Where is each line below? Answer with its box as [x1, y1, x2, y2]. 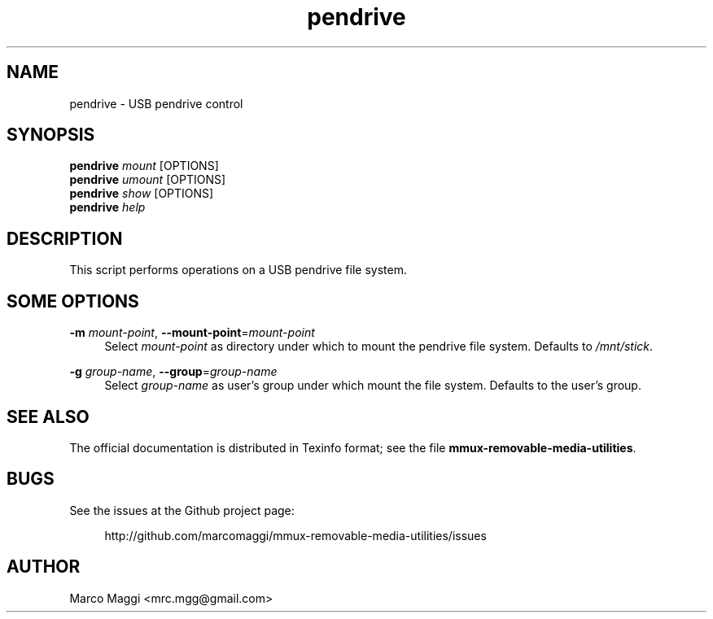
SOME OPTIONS [7, 290, 139, 312]
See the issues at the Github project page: [69, 503, 295, 517]
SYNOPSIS [7, 124, 95, 146]
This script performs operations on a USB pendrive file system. [69, 263, 407, 277]
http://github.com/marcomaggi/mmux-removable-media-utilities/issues [104, 528, 487, 543]
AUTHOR [7, 556, 81, 578]
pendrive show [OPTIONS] [69, 186, 214, 201]
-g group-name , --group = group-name [69, 364, 278, 379]
